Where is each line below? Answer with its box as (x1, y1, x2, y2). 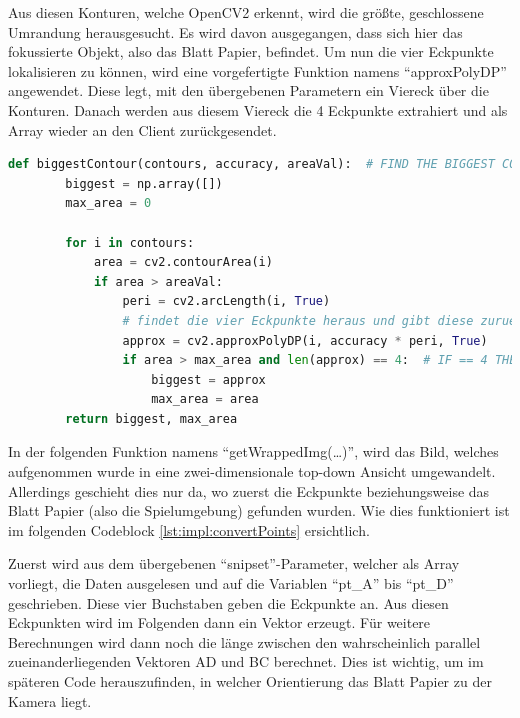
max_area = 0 (65, 196, 152, 211)
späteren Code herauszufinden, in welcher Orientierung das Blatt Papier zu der (8, 671, 492, 691)
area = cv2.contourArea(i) (93, 255, 273, 270)
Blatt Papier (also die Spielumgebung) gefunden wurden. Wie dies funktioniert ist (8, 500, 510, 521)
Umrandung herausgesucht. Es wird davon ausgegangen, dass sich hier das (8, 21, 463, 42)
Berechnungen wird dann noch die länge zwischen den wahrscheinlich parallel (8, 631, 481, 652)
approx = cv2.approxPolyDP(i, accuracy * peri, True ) (122, 333, 488, 348)
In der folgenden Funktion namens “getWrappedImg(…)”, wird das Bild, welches (8, 441, 499, 462)
